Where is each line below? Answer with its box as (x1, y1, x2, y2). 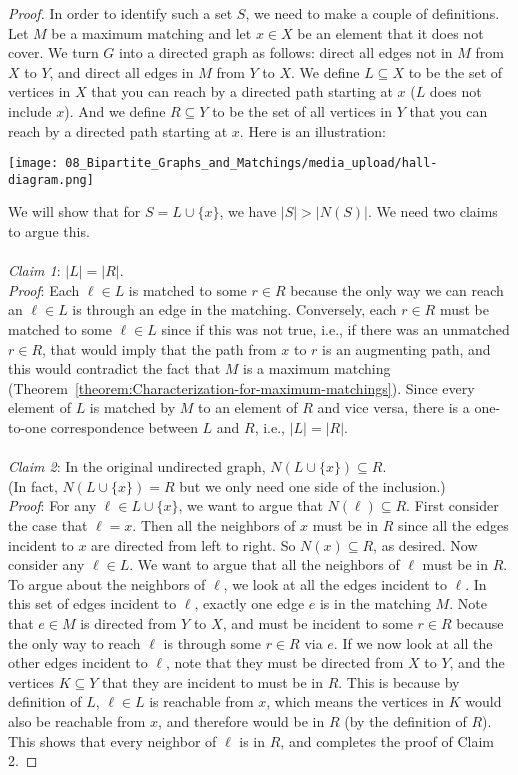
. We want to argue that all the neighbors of (129, 554, 400, 575)
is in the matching (319, 593, 431, 614)
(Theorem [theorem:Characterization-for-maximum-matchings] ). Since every (8, 377, 475, 398)
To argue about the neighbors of (8, 573, 206, 594)
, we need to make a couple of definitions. (245, 3, 500, 23)
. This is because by (338, 671, 460, 692)
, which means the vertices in (266, 691, 445, 712)
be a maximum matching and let (51, 22, 252, 43)
